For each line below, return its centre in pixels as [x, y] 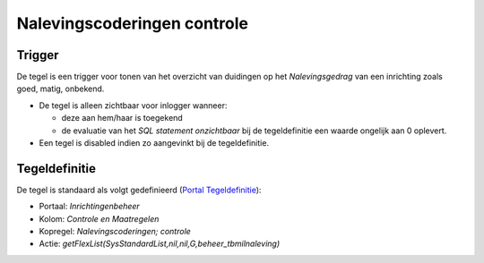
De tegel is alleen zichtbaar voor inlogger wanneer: [133, 105]
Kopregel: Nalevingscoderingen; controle [115, 232]
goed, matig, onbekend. [60, 89]
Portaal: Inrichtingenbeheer [90, 207]
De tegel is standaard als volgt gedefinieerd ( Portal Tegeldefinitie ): [139, 190]
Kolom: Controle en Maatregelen [99, 218]
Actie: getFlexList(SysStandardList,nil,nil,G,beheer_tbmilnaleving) [160, 244]
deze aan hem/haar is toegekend [122, 118]
